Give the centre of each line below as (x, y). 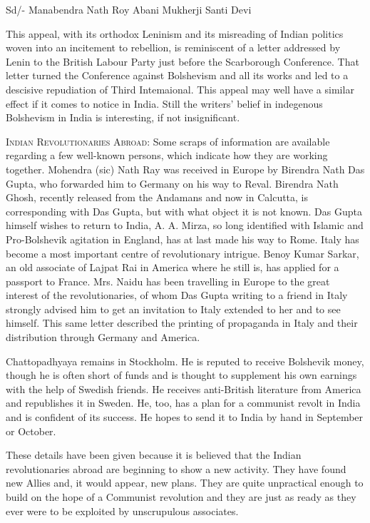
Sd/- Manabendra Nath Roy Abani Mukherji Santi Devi (129, 9)
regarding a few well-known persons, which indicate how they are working (167, 155)
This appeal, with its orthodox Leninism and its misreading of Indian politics (175, 33)
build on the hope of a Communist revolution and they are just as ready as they (181, 497)
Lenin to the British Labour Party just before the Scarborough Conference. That (183, 61)
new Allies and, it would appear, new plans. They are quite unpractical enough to (185, 483)
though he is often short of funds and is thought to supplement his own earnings (181, 375)
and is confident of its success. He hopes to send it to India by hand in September (185, 417)
